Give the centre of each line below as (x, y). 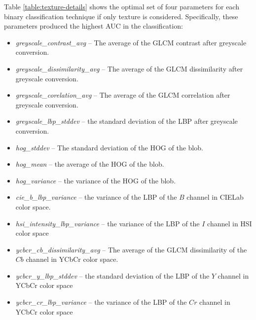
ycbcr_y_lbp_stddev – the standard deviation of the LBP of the (112, 275)
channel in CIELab (215, 197)
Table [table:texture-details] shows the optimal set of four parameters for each (122, 6)
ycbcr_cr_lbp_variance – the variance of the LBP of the (101, 302)
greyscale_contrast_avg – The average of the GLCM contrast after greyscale (131, 42)
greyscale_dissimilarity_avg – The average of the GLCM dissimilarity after (129, 68)
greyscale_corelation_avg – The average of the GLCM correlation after (123, 95)
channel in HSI (230, 223)
